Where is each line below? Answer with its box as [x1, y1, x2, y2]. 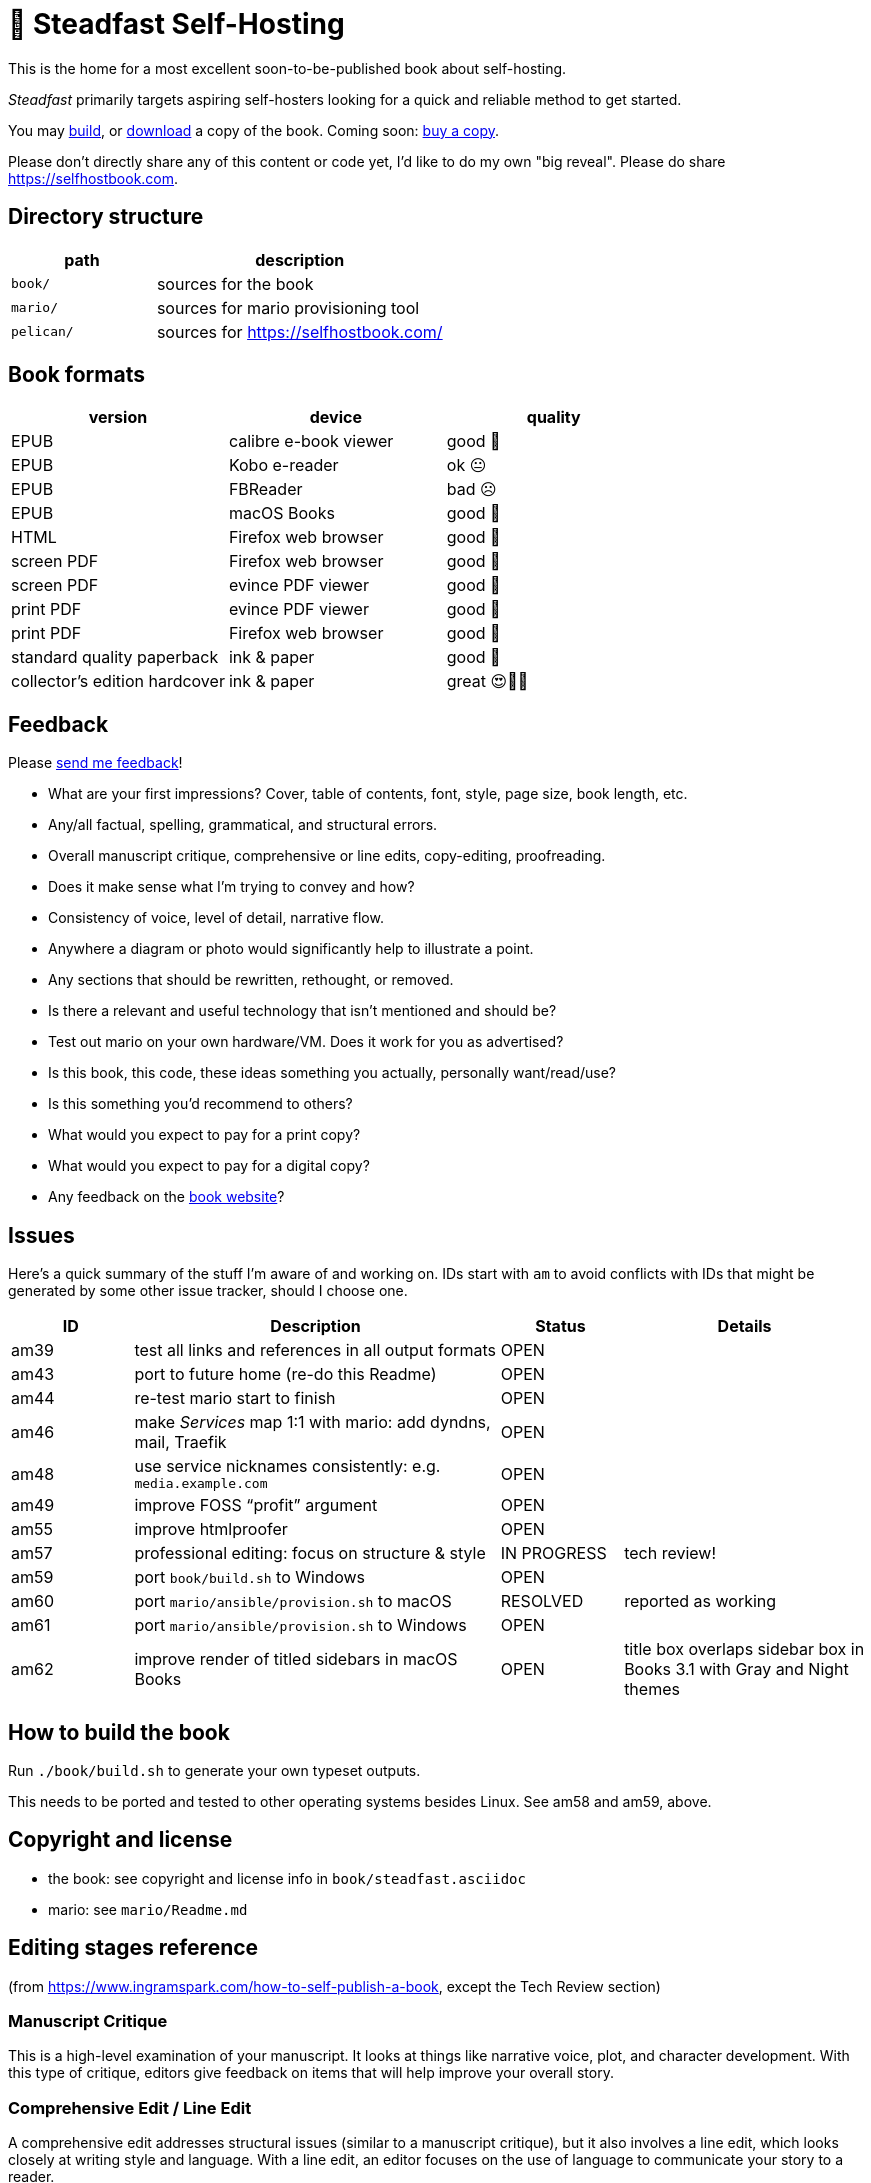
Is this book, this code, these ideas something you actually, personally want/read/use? [48, 1064, 617, 1082]
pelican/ [11, 324, 74, 340]
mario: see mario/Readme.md [48, 1900, 248, 1918]
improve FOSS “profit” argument [134, 1495, 378, 1516]
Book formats [8, 362, 145, 388]
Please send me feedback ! [8, 754, 183, 772]
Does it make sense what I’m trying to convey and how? [48, 878, 415, 896]
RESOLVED [500, 1591, 584, 1612]
